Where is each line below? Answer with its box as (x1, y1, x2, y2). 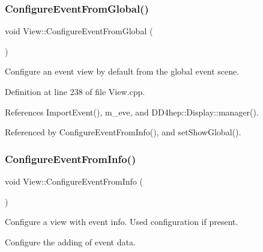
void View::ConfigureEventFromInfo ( (5, 175, 143, 187)
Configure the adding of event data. (5, 235, 136, 248)
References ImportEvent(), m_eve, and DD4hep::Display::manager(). (5, 105, 259, 118)
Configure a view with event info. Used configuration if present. (5, 215, 238, 228)
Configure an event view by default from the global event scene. (5, 65, 240, 78)
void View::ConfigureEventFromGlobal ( (5, 25, 153, 37)
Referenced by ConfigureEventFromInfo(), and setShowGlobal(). (5, 126, 241, 138)
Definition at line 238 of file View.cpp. (5, 85, 145, 97)
